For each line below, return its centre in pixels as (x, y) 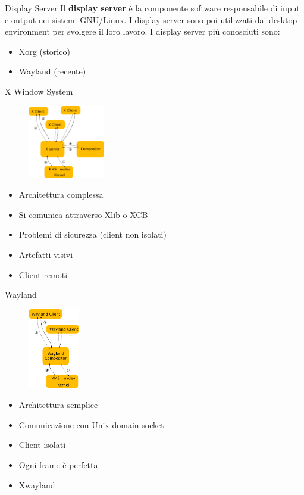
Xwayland (37, 485)
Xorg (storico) (44, 51)
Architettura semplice (58, 405)
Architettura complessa (61, 194)
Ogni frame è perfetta (58, 464)
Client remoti (43, 274)
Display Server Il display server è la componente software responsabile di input (152, 8)
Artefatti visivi (46, 254)
